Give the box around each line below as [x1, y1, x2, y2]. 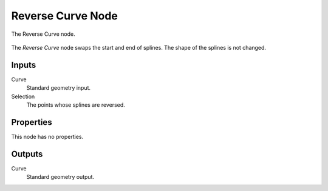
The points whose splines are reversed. [26, 101, 126, 109]
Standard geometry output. [26, 173, 94, 181]
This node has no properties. [11, 133, 84, 140]
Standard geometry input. [26, 84, 91, 92]
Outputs [11, 149, 43, 159]
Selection [11, 93, 35, 100]
